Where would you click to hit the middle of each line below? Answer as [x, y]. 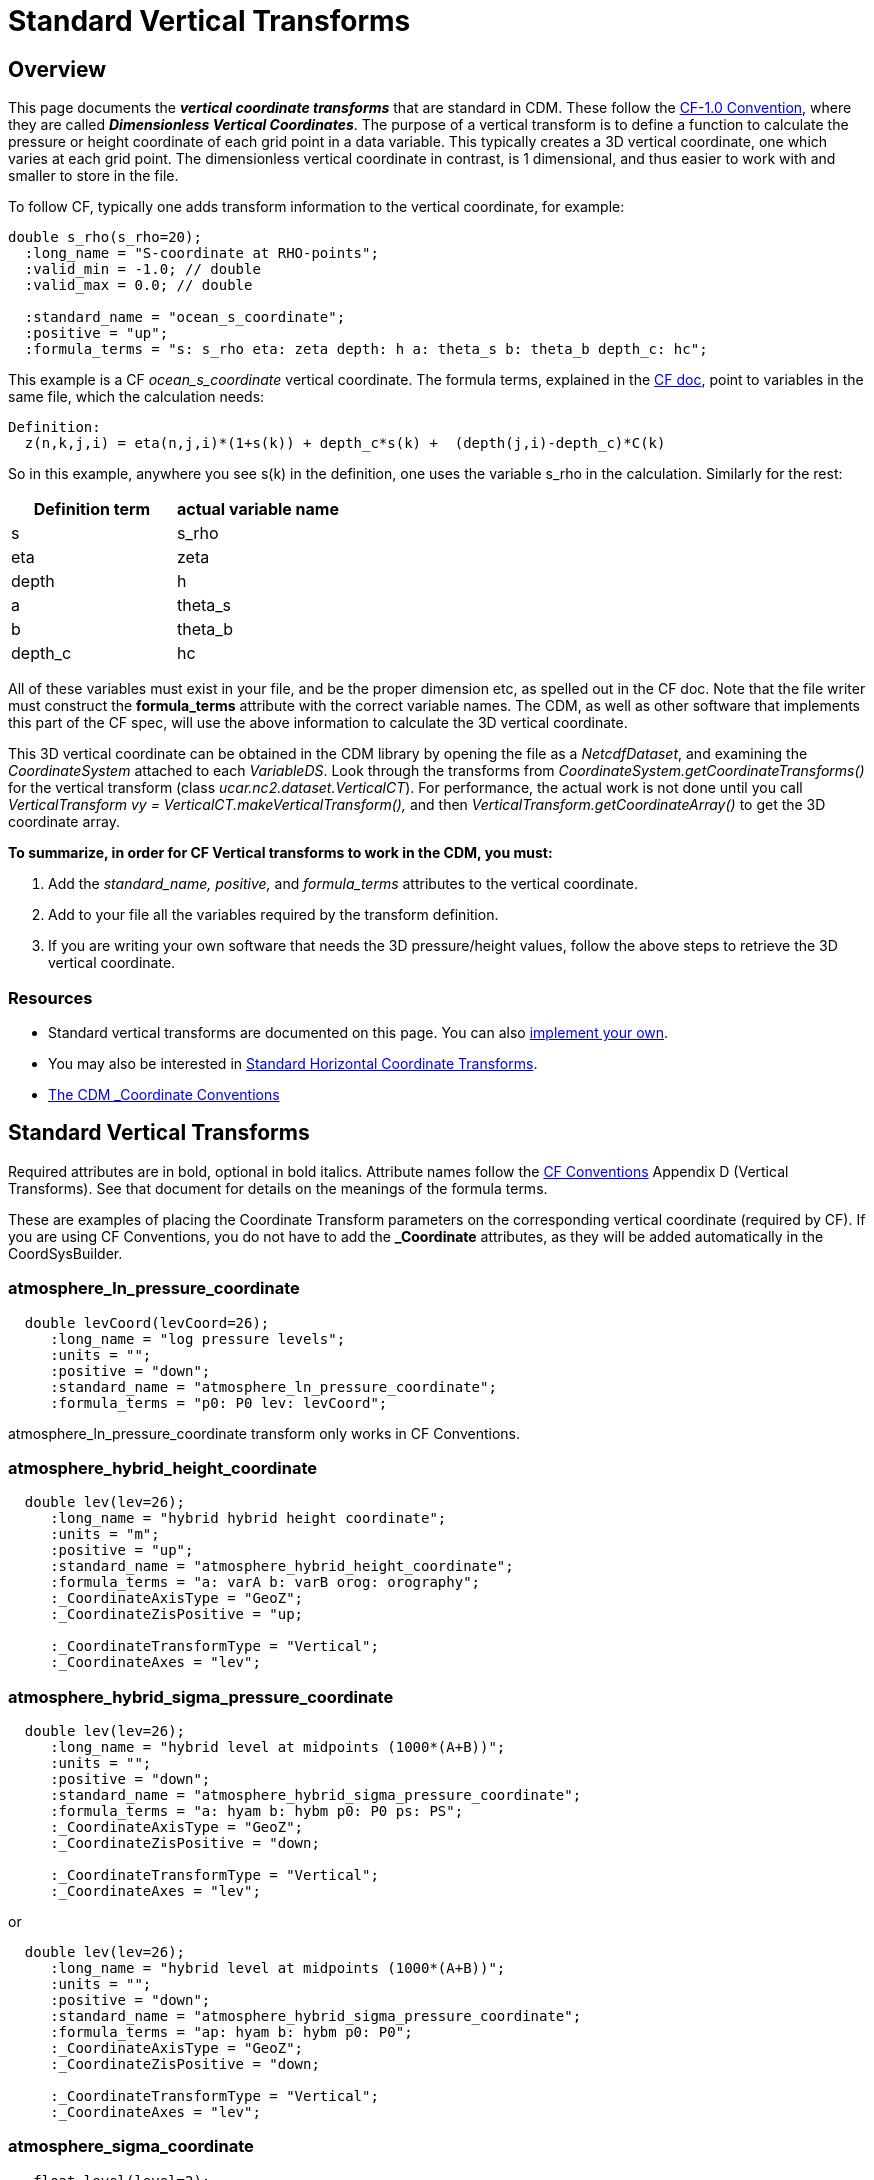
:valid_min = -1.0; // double [142, 269]
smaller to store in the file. [93, 176]
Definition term [92, 509]
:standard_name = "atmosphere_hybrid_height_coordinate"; [282, 1566]
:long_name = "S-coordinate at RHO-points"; [201, 253]
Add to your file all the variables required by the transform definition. [273, 915]
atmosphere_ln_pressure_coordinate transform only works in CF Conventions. [264, 1433]
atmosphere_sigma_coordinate [131, 2146]
